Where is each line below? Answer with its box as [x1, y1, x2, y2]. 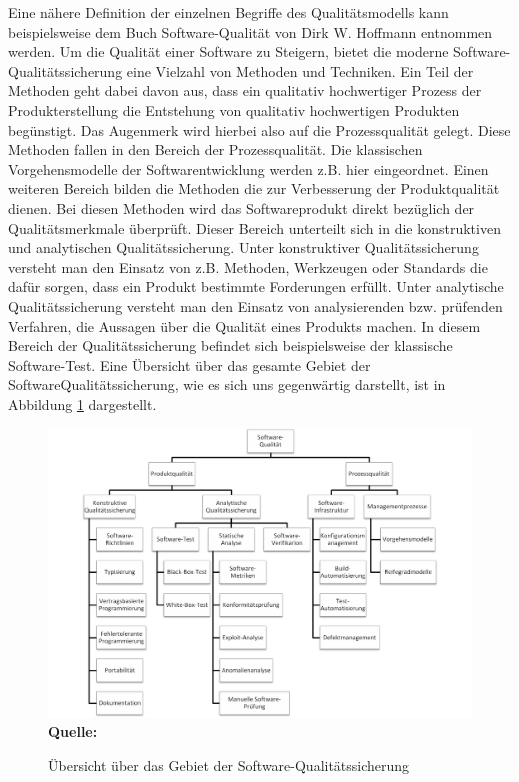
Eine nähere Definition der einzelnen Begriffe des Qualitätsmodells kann [8, 2, 449, 22]
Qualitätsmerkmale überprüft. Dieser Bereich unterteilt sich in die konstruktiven [8, 217, 501, 238]
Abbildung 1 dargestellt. [8, 393, 157, 414]
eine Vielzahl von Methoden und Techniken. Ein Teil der [126, 60, 474, 81]
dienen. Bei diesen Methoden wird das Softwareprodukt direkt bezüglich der [8, 197, 475, 218]
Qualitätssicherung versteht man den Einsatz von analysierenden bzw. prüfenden [8, 295, 503, 316]
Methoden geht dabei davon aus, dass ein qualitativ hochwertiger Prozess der [8, 80, 482, 101]
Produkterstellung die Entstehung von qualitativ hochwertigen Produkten [8, 99, 460, 120]
